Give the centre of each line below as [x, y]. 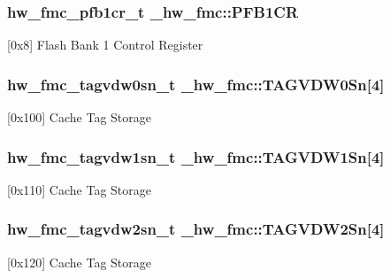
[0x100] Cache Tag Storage [79, 117]
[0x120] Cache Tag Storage [79, 262]
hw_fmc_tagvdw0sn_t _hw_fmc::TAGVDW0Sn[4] [196, 84]
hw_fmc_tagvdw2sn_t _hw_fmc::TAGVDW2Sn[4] [196, 229]
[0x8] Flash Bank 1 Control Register [105, 45]
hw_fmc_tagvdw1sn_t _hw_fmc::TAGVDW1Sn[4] [196, 156]
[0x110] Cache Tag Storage [79, 189]
